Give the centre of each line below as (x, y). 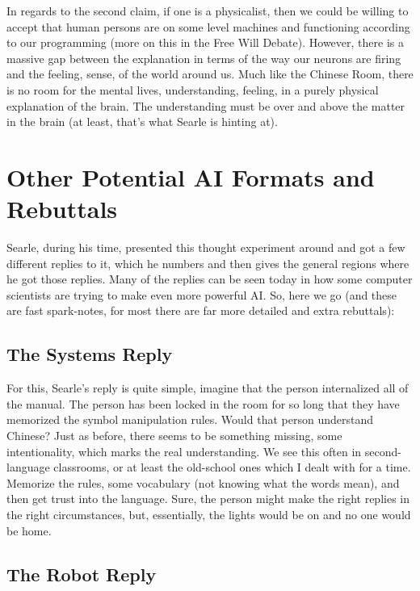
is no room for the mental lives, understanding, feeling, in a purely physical (193, 89)
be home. (29, 530)
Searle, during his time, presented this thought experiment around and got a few (206, 247)
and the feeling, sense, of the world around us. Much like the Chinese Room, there (210, 74)
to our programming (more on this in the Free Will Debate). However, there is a (205, 42)
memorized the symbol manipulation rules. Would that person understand (190, 419)
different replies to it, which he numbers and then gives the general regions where (208, 263)
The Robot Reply (82, 574)
